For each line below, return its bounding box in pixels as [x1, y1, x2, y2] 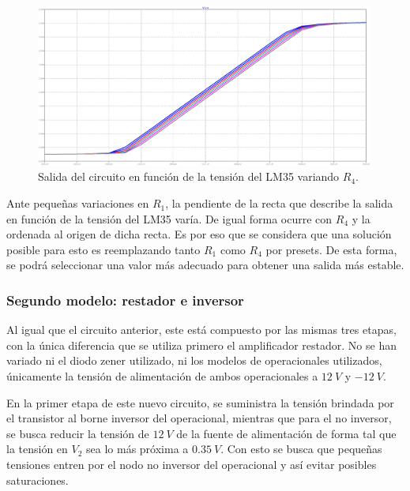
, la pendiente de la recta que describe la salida [165, 195, 393, 212]
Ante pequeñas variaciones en [6, 195, 149, 212]
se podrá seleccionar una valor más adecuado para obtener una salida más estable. [6, 257, 404, 273]
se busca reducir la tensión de [6, 425, 149, 441]
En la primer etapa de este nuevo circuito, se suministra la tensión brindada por [6, 394, 394, 410]
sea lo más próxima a [86, 440, 189, 457]
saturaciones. [6, 471, 69, 488]
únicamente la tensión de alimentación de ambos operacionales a [6, 368, 318, 384]
